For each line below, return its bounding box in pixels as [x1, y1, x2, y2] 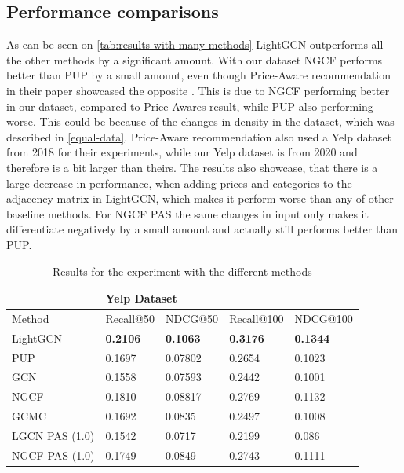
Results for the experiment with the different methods [53, 262, 312, 279]
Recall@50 [105, 310, 155, 326]
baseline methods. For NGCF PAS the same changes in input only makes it [6, 205, 369, 222]
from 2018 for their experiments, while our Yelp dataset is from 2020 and [6, 144, 358, 160]
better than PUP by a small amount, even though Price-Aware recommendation [6, 67, 391, 83]
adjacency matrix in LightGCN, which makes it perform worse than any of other [6, 190, 394, 207]
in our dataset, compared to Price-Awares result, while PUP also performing [6, 97, 373, 114]
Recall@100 [229, 310, 284, 326]
